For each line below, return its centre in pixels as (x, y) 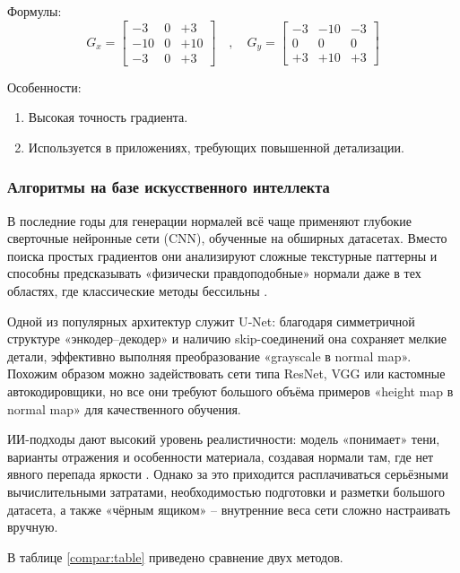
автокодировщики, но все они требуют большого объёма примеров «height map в (230, 391)
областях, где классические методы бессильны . (138, 291)
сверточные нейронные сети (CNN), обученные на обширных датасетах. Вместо (227, 238)
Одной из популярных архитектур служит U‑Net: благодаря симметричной (211, 321)
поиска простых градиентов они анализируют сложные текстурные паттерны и (222, 255)
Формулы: (35, 11)
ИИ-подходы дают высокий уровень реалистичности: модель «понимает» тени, (224, 439)
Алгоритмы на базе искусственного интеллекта (169, 187)
